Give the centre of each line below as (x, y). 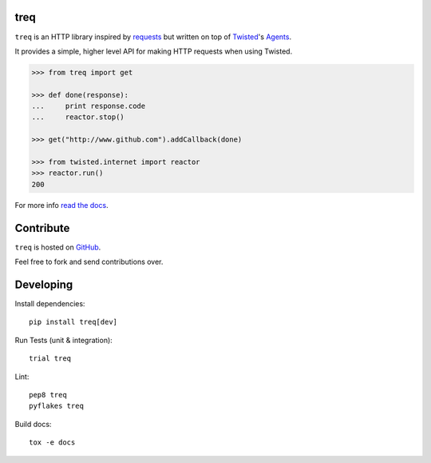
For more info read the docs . (61, 205)
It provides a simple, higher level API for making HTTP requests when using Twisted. (154, 51)
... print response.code (89, 106)
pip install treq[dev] (73, 322)
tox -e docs (52, 443)
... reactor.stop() (78, 117)
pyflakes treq (56, 406)
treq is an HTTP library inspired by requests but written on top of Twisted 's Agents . (153, 37)
